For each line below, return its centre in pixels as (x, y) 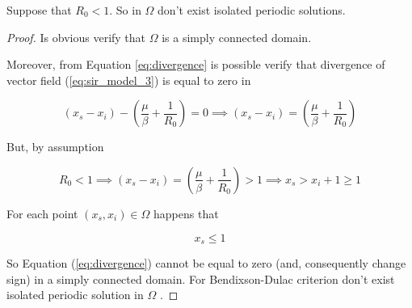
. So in (125, 10)
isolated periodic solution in (75, 295)
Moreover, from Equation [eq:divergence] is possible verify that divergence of (196, 64)
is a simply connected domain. (237, 37)
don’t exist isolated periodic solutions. (252, 10)
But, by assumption (55, 147)
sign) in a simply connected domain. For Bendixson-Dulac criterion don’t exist (201, 278)
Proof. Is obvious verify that (76, 37)
